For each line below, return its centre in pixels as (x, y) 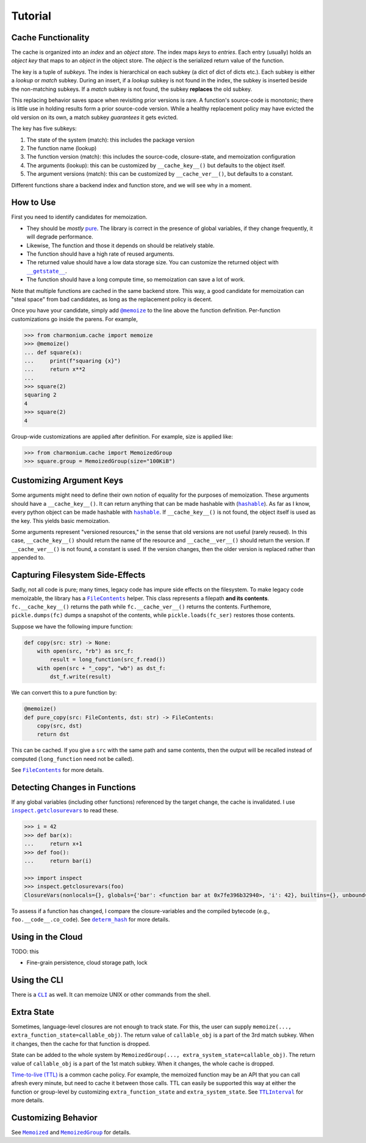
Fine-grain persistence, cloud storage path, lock (87, 963)
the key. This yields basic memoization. (61, 521)
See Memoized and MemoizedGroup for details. (71, 1133)
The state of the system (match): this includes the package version (111, 140)
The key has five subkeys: (44, 129)
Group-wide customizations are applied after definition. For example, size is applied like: (122, 436)
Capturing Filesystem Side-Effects (78, 575)
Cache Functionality (50, 38)
